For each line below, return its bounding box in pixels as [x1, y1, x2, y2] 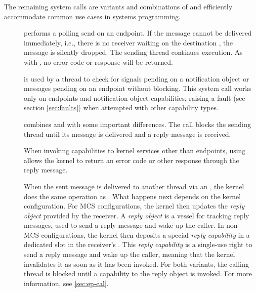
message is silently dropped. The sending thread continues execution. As [24, 47, 243, 57]
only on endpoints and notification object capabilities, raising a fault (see [24, 92, 245, 103]
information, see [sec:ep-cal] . [24, 278, 109, 288]
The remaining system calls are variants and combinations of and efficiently [4, 1, 233, 11]
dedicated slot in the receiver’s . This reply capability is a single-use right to [24, 239, 252, 250]
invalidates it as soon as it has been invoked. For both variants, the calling [24, 258, 249, 269]
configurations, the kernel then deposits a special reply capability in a [41, 229, 250, 240]
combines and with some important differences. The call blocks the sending [24, 119, 251, 129]
